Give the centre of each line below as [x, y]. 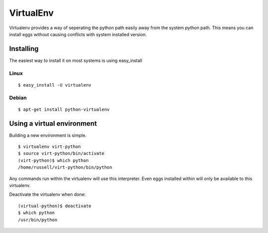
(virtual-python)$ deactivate [55, 206]
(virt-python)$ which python [53, 160]
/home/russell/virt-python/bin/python [65, 167]
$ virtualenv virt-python [50, 147]
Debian [18, 97]
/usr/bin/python [38, 220]
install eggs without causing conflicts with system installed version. [78, 34]
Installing [24, 49]
